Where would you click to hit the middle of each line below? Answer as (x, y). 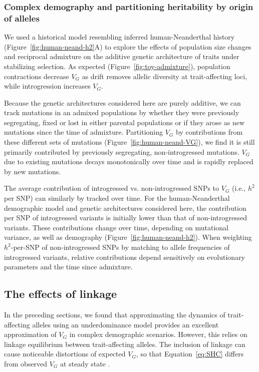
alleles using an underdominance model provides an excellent (125, 324)
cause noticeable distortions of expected (65, 354)
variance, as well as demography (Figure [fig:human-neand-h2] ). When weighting (128, 237)
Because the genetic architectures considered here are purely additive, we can (122, 102)
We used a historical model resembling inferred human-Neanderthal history (119, 37)
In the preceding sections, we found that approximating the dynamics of (115, 314)
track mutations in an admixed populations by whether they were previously (122, 112)
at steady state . (85, 363)
